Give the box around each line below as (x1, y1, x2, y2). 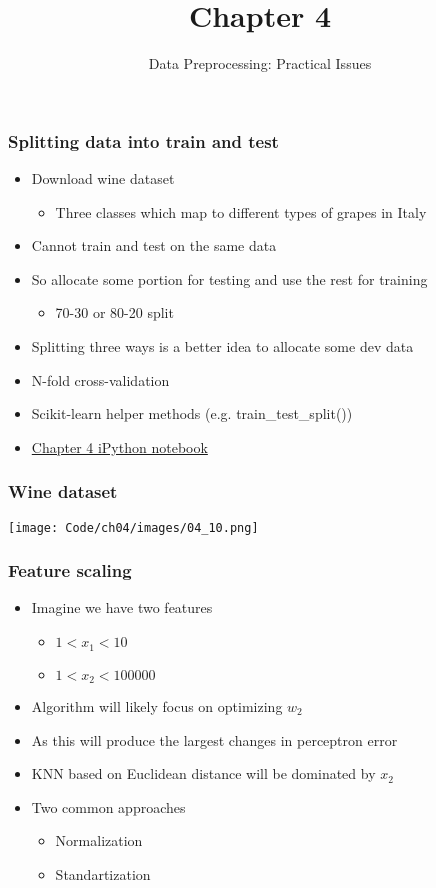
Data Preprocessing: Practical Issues (148, 53, 372, 74)
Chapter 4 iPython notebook (31, 436, 208, 457)
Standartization (55, 863, 151, 884)
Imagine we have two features (31, 597, 213, 618)
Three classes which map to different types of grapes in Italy (55, 201, 427, 222)
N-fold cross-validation (31, 369, 170, 390)
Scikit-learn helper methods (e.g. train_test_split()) (31, 403, 353, 424)
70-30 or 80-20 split (55, 302, 174, 323)
